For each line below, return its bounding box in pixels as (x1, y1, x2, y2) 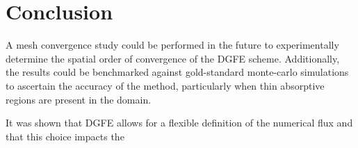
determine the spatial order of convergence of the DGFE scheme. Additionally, (6, 51, 340, 65)
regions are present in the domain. (6, 92, 152, 106)
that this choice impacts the (6, 129, 124, 143)
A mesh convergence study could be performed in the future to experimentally (6, 38, 339, 52)
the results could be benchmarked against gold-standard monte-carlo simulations (6, 65, 349, 79)
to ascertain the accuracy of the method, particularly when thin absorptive (6, 78, 325, 92)
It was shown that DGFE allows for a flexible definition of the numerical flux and (6, 115, 353, 130)
